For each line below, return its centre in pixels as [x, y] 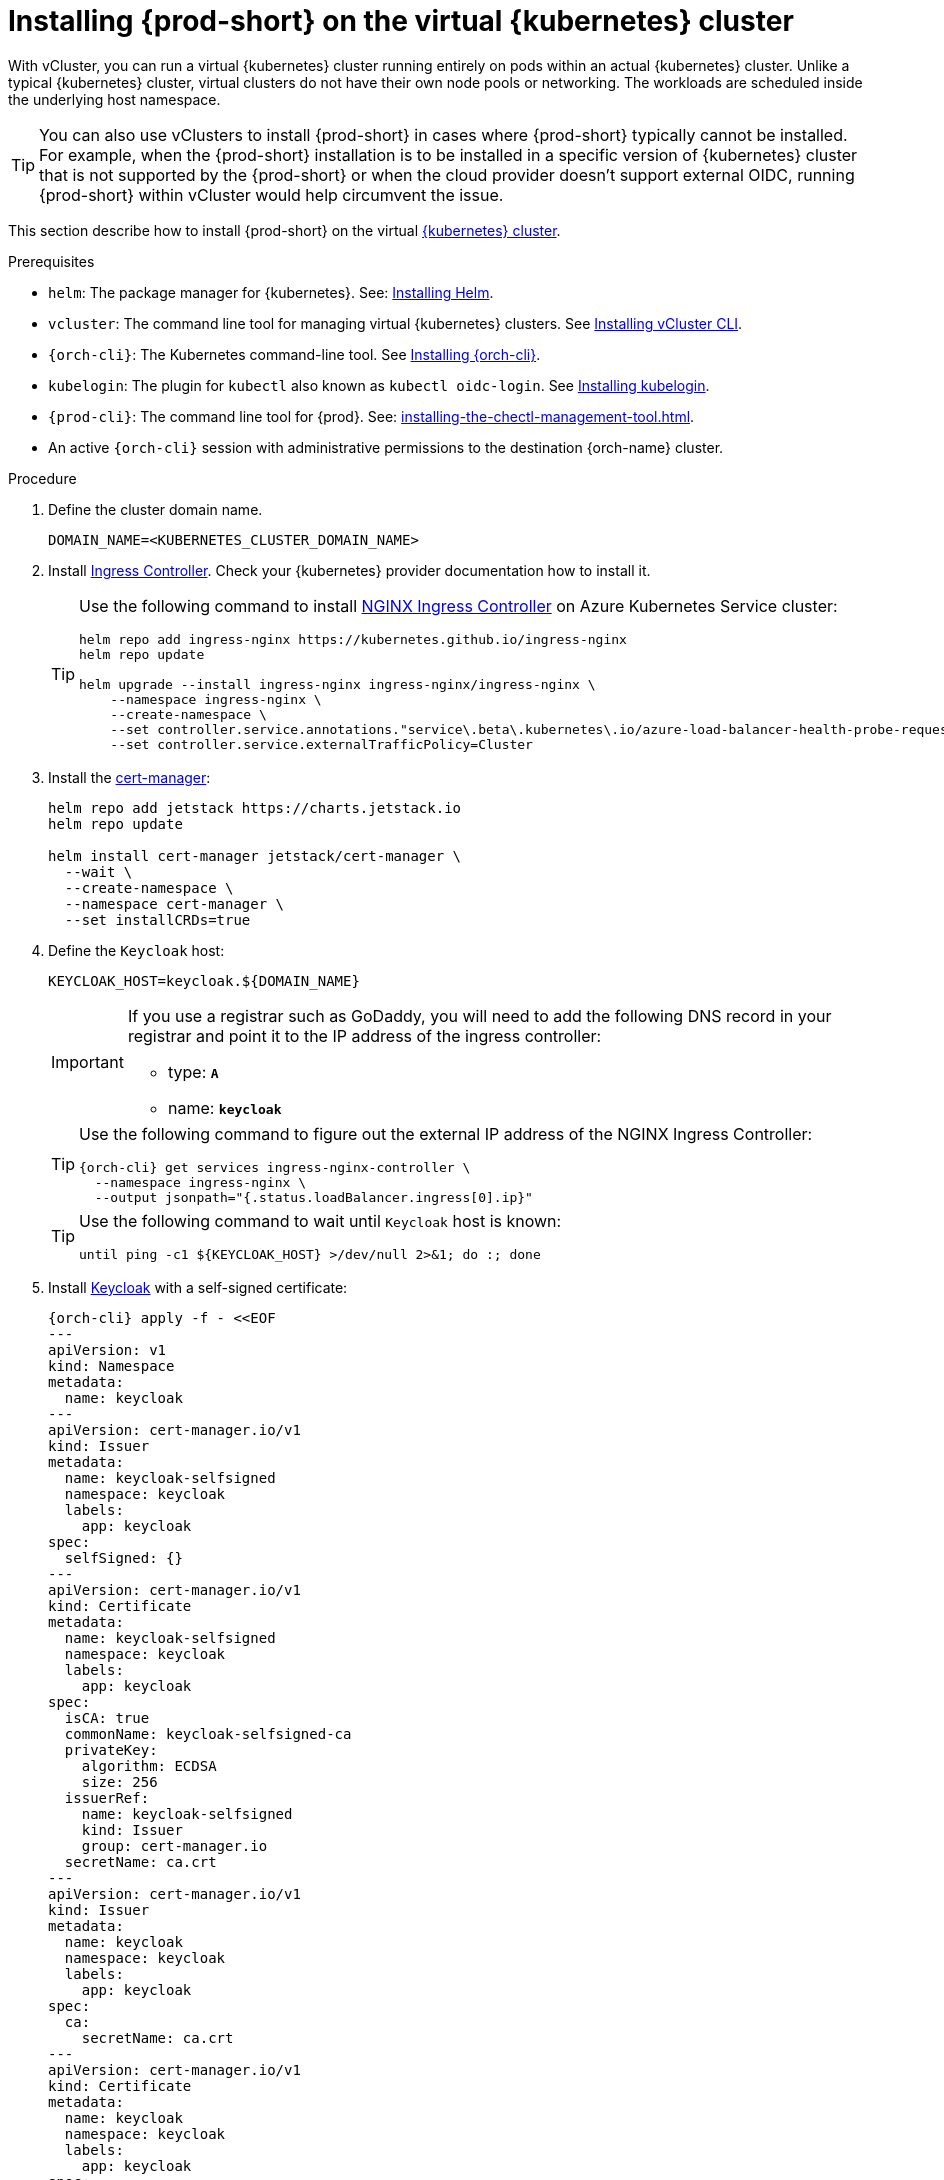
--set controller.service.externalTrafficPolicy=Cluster [321, 744]
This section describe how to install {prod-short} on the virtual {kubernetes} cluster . [284, 230]
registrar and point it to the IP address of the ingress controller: [364, 1035]
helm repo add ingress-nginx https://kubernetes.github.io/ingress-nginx [353, 639]
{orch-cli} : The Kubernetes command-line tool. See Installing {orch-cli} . [294, 354]
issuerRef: [107, 1797]
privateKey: [111, 1749]
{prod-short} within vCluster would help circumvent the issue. [271, 194]
